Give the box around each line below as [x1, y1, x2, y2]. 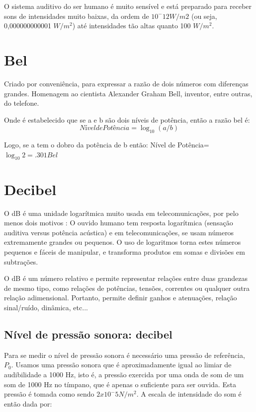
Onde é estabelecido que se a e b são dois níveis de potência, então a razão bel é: [4, 114, 250, 125]
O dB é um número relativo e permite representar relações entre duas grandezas [4, 273, 248, 283]
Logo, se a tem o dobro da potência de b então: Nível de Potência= [4, 139, 209, 150]
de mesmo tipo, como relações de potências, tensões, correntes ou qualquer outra [4, 282, 250, 293]
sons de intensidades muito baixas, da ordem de [4, 10, 149, 21]
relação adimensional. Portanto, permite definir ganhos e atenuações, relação [4, 292, 237, 303]
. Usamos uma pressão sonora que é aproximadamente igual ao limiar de [11, 359, 232, 370]
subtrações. [4, 256, 38, 267]
